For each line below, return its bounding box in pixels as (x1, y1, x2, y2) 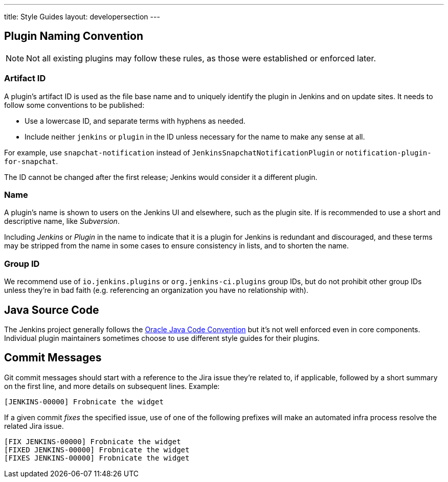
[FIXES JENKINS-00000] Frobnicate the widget (4, 453, 190, 462)
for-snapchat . (4, 156, 58, 166)
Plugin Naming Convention (4, 30, 144, 43)
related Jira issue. (4, 421, 64, 430)
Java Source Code (4, 303, 99, 316)
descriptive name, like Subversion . (4, 217, 120, 226)
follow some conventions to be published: (4, 100, 145, 109)
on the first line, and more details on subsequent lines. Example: (4, 381, 220, 391)
